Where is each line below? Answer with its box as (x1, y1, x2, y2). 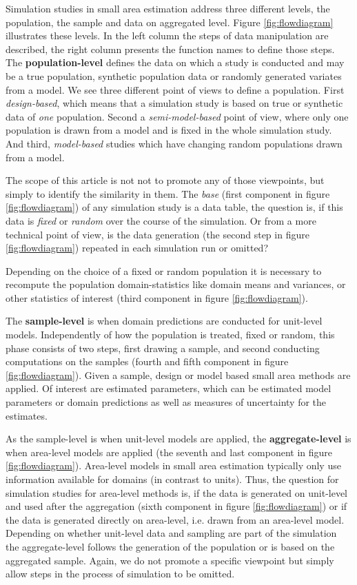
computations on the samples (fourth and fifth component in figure (6, 354, 289, 369)
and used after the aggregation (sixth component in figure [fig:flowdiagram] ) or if (6, 499, 347, 513)
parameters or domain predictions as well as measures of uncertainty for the (6, 395, 327, 409)
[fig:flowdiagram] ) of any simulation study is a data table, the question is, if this (6, 200, 343, 214)
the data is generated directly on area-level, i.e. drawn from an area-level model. (6, 512, 345, 526)
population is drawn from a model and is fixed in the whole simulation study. (6, 123, 332, 137)
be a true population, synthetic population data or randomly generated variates (6, 68, 342, 83)
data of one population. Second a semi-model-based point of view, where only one (6, 109, 349, 123)
